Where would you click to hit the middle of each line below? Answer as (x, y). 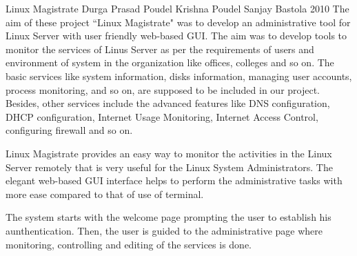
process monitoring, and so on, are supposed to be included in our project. (163, 89)
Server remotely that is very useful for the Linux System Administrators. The (169, 167)
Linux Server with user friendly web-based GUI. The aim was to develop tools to (176, 36)
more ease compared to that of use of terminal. (105, 194)
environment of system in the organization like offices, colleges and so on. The (170, 62)
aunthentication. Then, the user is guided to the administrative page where (164, 230)
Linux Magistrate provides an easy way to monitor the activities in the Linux (169, 153)
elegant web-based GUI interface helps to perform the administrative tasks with (174, 180)
